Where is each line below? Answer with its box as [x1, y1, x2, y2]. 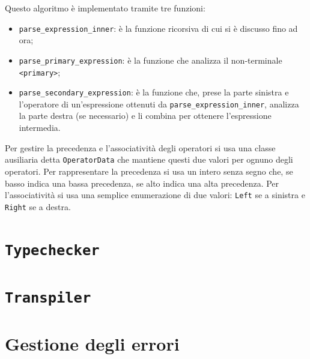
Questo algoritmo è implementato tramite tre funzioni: [5, 2, 205, 14]
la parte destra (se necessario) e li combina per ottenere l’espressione [19, 109, 272, 122]
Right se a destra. [5, 200, 71, 213]
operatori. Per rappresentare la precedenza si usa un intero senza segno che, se [5, 164, 293, 177]
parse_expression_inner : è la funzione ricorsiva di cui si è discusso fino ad [19, 22, 298, 34]
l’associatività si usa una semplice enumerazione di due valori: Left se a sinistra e [5, 189, 305, 201]
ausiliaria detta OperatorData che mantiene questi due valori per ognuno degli [5, 153, 293, 166]
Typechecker [5, 241, 100, 259]
